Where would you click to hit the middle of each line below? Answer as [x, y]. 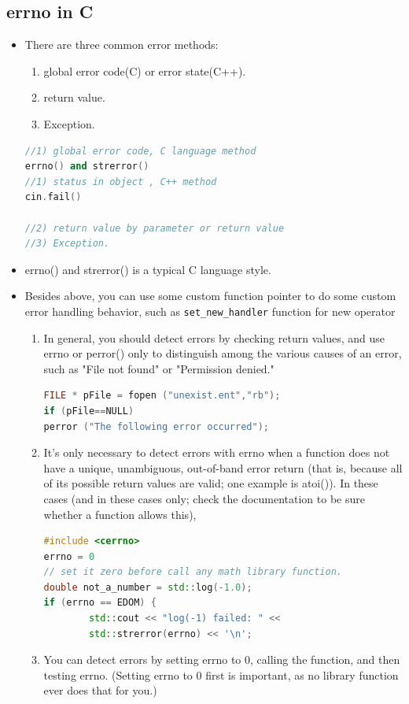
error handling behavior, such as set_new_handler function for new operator [210, 311]
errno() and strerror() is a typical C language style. [148, 269]
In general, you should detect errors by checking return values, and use [214, 337]
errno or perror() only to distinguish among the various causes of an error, [223, 353]
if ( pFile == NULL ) [89, 411]
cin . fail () [53, 197]
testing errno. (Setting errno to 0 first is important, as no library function [221, 674]
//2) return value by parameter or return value [155, 228]
